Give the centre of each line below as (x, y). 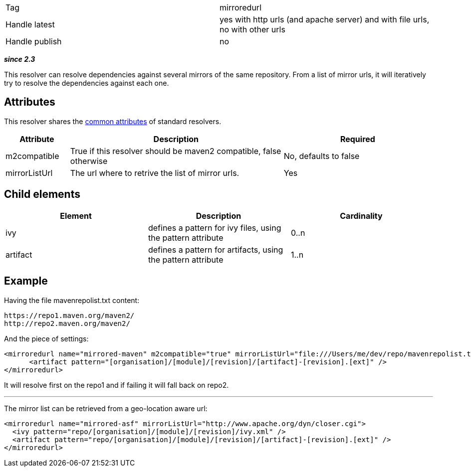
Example (26, 281)
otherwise (89, 161)
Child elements (42, 194)
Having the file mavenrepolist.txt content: (72, 300)
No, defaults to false (322, 156)
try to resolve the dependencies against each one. (87, 83)
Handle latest (30, 24)
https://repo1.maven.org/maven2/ (69, 315)
